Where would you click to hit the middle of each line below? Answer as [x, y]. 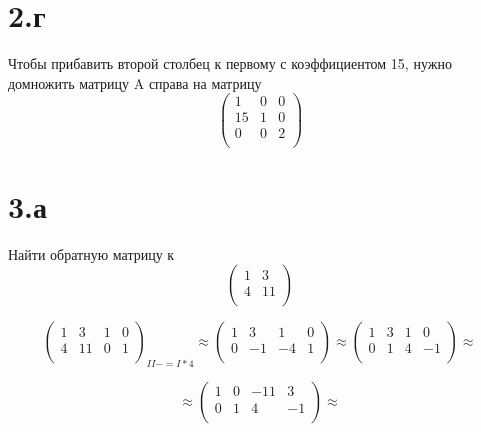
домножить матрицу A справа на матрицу [135, 82]
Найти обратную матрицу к [91, 253]
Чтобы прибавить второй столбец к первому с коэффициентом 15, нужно [230, 63]
